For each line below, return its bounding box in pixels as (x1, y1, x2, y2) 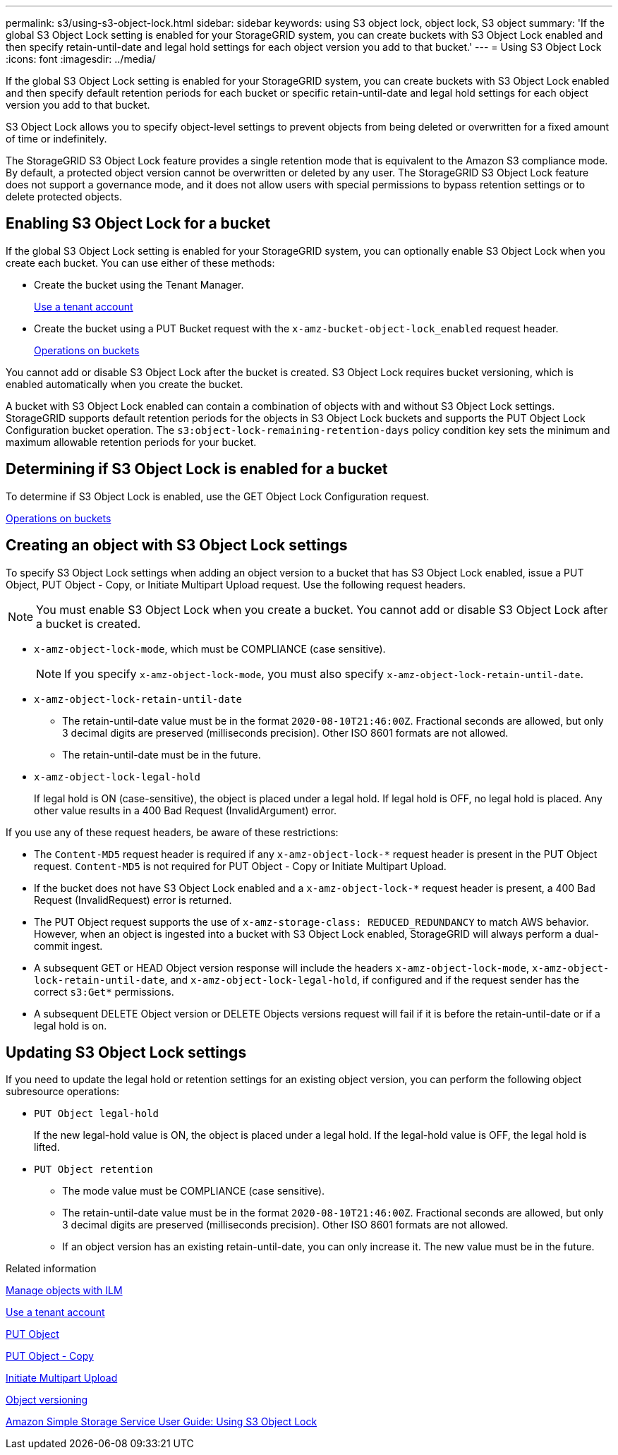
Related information (6, 1262, 97, 1275)
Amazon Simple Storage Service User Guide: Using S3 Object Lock (6, 1415, 317, 1428)
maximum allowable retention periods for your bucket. (6, 435, 257, 448)
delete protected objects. (6, 191, 122, 203)
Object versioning (6, 1394, 88, 1406)
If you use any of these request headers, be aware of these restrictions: (6, 826, 339, 838)
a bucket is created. (36, 616, 141, 631)
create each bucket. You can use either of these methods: (6, 256, 275, 269)
